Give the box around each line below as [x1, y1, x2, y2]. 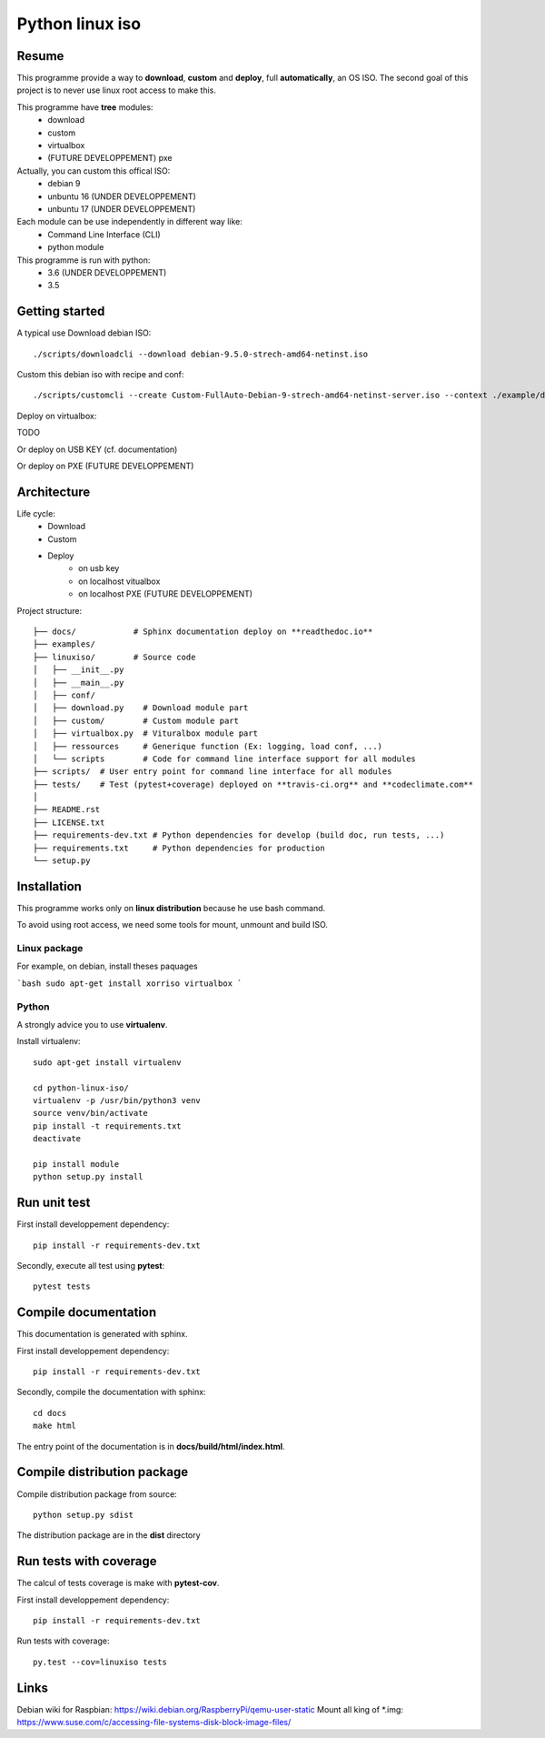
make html [33, 1421, 76, 1432]
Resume [16, 48, 64, 64]
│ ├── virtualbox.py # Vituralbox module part [33, 728, 259, 738]
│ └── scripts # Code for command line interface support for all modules [33, 753, 417, 764]
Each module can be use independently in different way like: [16, 216, 243, 227]
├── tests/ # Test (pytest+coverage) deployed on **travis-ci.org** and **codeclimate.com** [33, 779, 474, 789]
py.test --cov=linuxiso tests [33, 1656, 168, 1667]
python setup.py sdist [33, 1510, 134, 1520]
